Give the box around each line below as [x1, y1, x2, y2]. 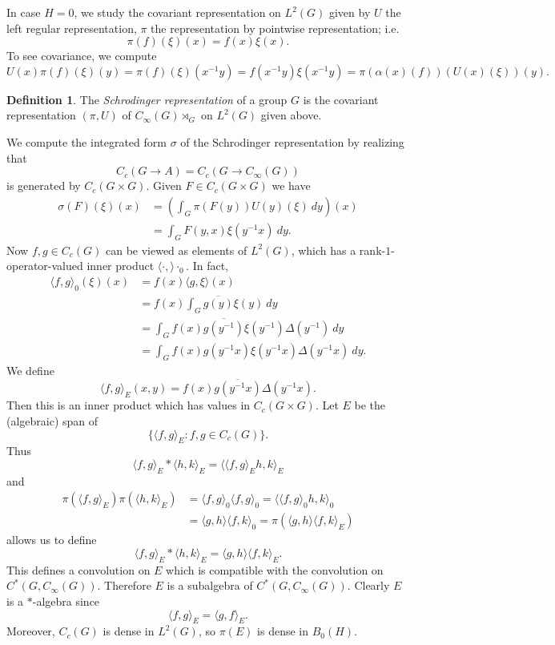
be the [354, 397, 386, 413]
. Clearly [347, 577, 390, 594]
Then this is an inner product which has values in [6, 397, 251, 413]
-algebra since [32, 592, 100, 609]
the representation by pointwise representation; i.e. [151, 19, 400, 36]
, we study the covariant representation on [74, 4, 281, 20]
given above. [260, 107, 322, 123]
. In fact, [186, 257, 229, 274]
